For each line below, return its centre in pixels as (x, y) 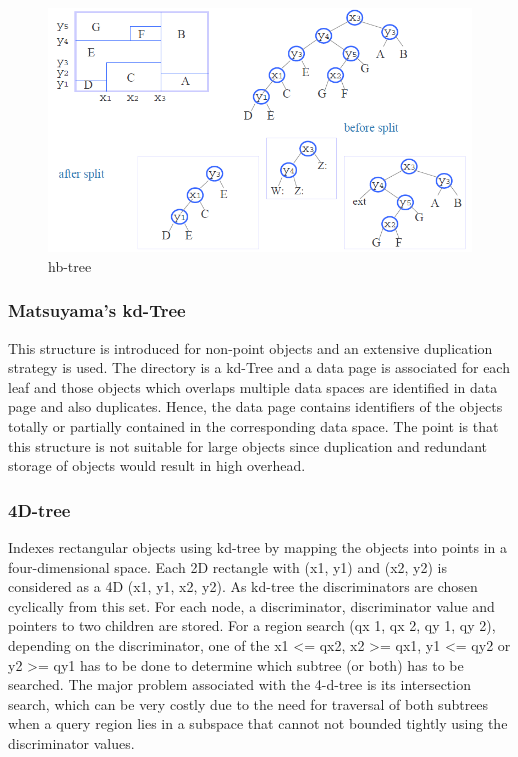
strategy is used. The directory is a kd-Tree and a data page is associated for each (259, 367)
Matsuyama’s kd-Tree (97, 310)
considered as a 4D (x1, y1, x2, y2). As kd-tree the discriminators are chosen (243, 586)
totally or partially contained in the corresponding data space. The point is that (253, 425)
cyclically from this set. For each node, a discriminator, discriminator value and (251, 605)
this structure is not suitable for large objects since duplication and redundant (248, 445)
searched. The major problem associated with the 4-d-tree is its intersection (239, 684)
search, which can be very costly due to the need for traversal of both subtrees (248, 703)
